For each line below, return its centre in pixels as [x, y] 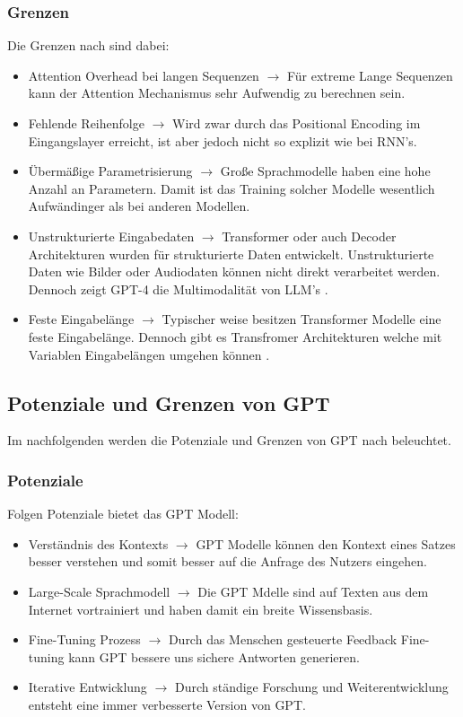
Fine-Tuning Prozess [84, 639]
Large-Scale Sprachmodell [99, 591]
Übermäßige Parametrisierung [110, 171]
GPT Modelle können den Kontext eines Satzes [326, 543]
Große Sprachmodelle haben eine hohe [325, 171]
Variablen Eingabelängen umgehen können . [149, 354]
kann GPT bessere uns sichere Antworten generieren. [214, 656]
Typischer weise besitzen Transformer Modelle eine [301, 319]
